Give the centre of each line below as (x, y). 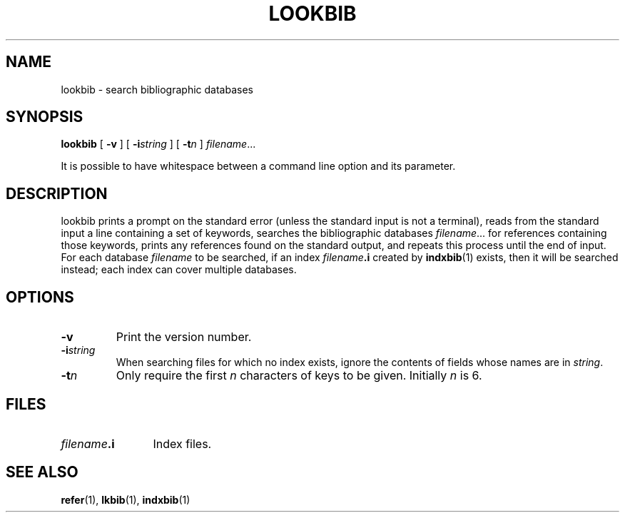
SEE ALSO (42, 472)
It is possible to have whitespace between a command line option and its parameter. (258, 166)
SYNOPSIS (45, 117)
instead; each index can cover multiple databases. (179, 270)
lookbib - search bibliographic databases (157, 89)
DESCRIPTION (57, 193)
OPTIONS (40, 297)
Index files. (182, 443)
